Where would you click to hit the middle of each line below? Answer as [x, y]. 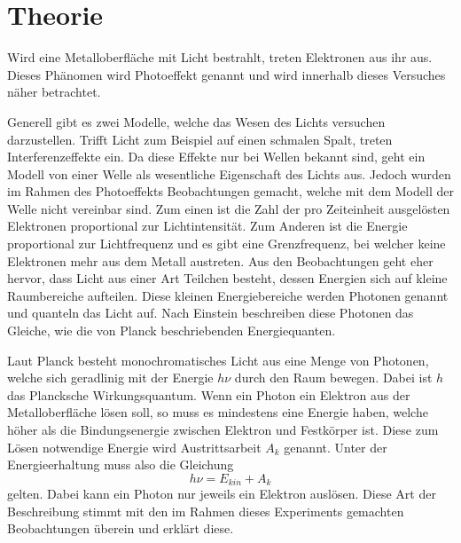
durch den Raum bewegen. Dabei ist [333, 378]
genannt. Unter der [336, 447]
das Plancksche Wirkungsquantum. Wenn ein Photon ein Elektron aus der [209, 394]
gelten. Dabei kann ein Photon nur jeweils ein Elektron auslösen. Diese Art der [222, 494]
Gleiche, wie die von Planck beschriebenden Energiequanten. [172, 331]
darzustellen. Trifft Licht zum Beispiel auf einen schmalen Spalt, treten [200, 139]
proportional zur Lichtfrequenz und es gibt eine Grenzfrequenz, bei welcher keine [227, 244]
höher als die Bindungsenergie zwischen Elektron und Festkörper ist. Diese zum [223, 429]
